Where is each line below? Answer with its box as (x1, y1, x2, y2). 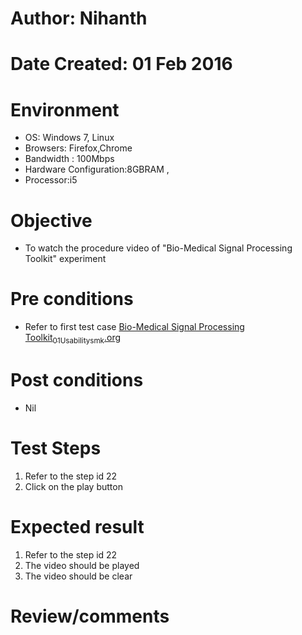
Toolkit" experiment (24, 253, 107, 265)
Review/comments (10, 605, 170, 627)
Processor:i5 (24, 174, 78, 186)
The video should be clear (24, 570, 133, 582)
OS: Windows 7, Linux (24, 132, 115, 144)
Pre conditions (10, 288, 134, 311)
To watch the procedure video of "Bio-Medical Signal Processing (24, 242, 293, 254)
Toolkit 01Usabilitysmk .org (24, 332, 122, 346)
